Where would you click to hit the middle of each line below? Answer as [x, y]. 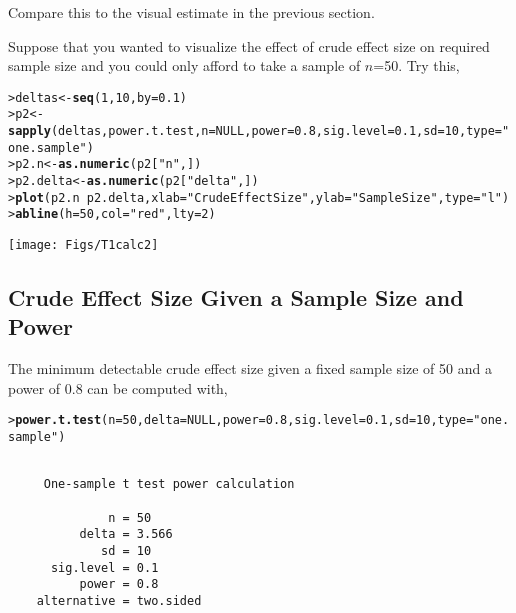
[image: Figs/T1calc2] [83, 245]
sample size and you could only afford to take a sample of [184, 65]
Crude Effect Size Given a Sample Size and [236, 297]
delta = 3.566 [126, 534]
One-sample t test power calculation [169, 484]
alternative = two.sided [119, 601]
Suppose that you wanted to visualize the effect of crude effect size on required [249, 45]
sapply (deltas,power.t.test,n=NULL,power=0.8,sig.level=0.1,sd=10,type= [255, 131]
